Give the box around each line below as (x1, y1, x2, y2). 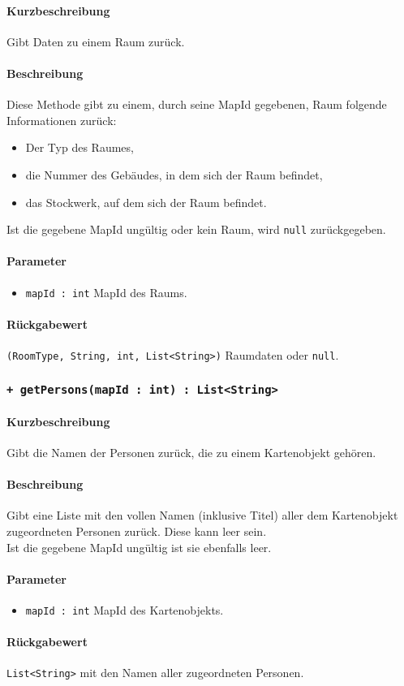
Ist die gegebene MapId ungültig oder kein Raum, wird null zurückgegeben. (6, 221, 386, 238)
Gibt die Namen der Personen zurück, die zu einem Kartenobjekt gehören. (6, 443, 376, 460)
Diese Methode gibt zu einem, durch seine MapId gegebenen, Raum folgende (6, 96, 387, 113)
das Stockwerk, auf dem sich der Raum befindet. (25, 193, 267, 210)
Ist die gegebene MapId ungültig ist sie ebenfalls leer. (6, 538, 272, 555)
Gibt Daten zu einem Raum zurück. (6, 32, 185, 50)
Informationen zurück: (6, 111, 117, 128)
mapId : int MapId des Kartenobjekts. (25, 601, 224, 618)
